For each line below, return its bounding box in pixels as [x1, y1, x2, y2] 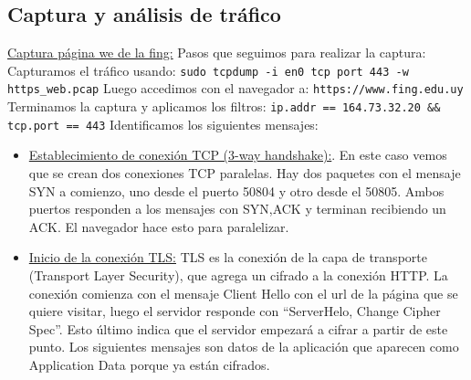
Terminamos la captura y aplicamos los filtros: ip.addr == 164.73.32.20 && [7, 97, 441, 116]
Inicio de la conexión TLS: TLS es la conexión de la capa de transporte [28, 248, 427, 267]
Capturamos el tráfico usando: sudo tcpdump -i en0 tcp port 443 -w [7, 60, 409, 79]
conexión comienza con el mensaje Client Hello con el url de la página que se [28, 283, 458, 302]
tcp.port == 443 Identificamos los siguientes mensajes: [7, 114, 319, 133]
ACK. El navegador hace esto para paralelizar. [28, 216, 289, 236]
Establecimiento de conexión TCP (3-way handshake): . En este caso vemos [28, 145, 447, 164]
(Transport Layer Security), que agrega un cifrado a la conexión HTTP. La [28, 265, 448, 284]
